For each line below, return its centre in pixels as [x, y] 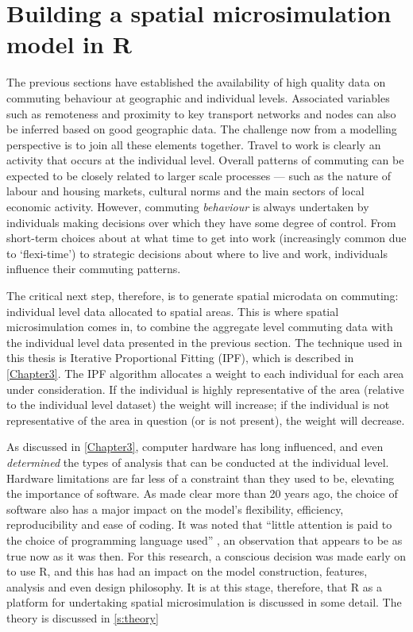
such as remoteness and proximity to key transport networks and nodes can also [201, 113]
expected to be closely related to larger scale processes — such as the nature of [199, 175]
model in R [69, 44]
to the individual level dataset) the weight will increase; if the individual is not [198, 405]
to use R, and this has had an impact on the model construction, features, [187, 571]
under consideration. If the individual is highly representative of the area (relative [205, 389]
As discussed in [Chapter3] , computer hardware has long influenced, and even [195, 447]
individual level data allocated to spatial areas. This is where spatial [173, 311]
